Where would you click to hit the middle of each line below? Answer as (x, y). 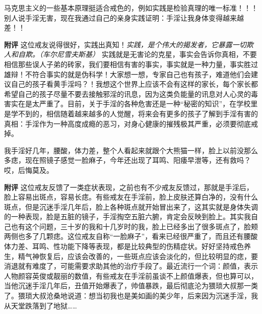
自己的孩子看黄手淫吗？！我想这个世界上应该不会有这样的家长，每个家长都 (134, 84)
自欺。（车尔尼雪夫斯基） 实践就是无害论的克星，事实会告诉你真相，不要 (137, 54)
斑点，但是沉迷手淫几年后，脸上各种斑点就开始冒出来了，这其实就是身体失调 (131, 206)
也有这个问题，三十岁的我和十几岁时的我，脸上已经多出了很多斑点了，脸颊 (134, 226)
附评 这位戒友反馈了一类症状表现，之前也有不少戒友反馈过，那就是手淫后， (129, 187)
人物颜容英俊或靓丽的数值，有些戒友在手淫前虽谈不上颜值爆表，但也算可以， (131, 275)
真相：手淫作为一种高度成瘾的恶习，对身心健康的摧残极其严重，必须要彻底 (127, 123)
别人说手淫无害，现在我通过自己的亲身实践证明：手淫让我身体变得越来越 (124, 17)
